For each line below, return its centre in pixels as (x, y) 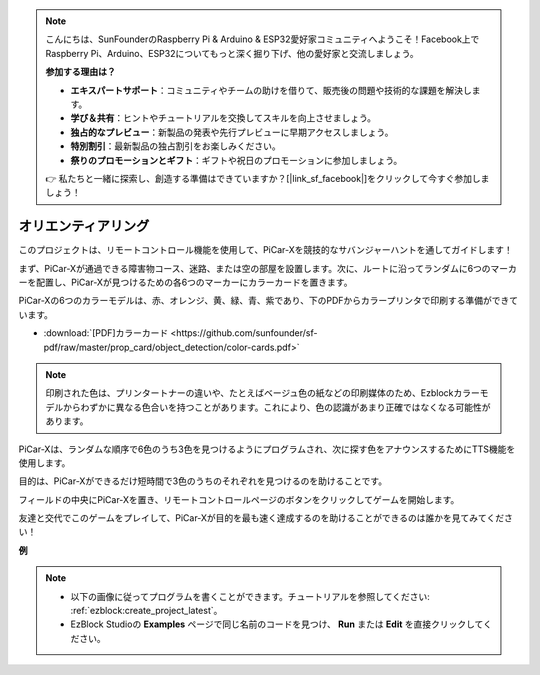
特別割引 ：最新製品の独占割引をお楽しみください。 (175, 146)
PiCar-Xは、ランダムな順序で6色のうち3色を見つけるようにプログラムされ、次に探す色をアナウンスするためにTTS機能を (267, 449)
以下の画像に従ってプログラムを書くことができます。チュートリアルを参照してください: (250, 596)
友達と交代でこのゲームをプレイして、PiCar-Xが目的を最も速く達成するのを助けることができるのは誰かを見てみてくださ (266, 518)
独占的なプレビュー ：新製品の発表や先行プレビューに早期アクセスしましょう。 (232, 132)
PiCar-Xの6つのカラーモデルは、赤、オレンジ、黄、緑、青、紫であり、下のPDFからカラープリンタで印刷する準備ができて (268, 301)
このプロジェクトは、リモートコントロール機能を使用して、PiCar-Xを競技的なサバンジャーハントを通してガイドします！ (266, 250)
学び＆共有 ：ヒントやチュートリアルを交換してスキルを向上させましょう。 (223, 118)
